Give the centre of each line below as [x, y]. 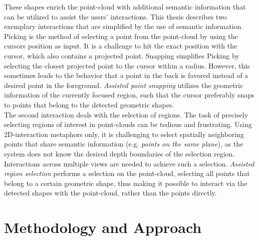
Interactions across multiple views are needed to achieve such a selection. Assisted [129, 163]
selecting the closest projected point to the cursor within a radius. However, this [127, 65]
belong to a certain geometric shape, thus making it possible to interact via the [126, 183]
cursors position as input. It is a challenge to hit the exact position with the [121, 46]
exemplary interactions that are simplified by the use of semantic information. [124, 26]
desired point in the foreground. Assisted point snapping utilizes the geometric [124, 85]
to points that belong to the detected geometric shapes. [89, 104]
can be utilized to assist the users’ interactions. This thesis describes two [115, 16]
